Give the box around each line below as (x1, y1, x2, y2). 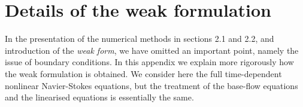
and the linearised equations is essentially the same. (5, 91, 194, 103)
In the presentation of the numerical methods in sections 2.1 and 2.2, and (5, 32, 274, 45)
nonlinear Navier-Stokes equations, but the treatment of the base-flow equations (5, 79, 298, 91)
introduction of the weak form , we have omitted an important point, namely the (5, 44, 299, 56)
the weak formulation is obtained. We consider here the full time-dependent (5, 67, 282, 80)
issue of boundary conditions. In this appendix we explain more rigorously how (5, 56, 294, 68)
